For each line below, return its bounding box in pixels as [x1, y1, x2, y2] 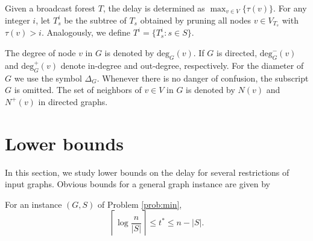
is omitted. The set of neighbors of [14, 83, 142, 96]
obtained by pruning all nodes [140, 13, 251, 26]
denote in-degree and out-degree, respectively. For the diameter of [60, 59, 304, 71]
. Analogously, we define [41, 26, 130, 39]
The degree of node [5, 47, 76, 59]
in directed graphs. [38, 95, 108, 108]
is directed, [217, 47, 258, 59]
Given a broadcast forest [5, 2, 96, 14]
